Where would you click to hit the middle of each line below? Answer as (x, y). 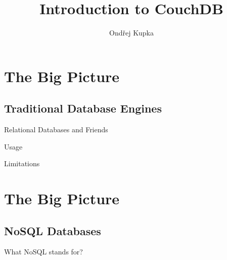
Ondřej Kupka (131, 33)
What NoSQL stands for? (43, 252)
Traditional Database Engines (83, 108)
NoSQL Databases (53, 230)
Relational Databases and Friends (56, 129)
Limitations (22, 163)
